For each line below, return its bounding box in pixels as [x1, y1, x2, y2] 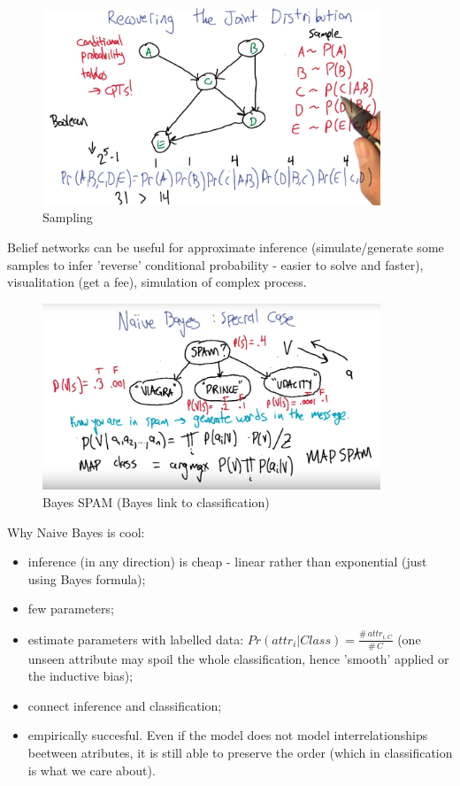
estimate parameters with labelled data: [27, 629, 244, 648]
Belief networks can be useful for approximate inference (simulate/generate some [7, 237, 444, 256]
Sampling [42, 208, 93, 227]
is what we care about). [27, 760, 156, 779]
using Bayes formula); [27, 569, 146, 588]
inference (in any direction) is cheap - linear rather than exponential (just [27, 552, 427, 571]
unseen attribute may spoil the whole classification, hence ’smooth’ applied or [27, 649, 449, 667]
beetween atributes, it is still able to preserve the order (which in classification [27, 744, 453, 762]
